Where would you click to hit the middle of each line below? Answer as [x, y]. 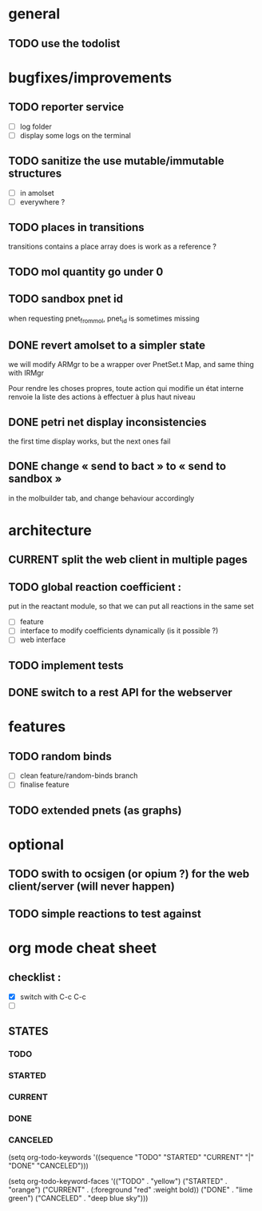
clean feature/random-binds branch [79, 775]
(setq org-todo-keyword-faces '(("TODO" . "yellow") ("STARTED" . [118, 1181]
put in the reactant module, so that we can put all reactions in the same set [131, 606]
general [34, 14]
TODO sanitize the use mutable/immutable [116, 161]
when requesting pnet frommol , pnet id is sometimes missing [104, 319]
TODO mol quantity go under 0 [86, 271]
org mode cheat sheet [83, 948]
